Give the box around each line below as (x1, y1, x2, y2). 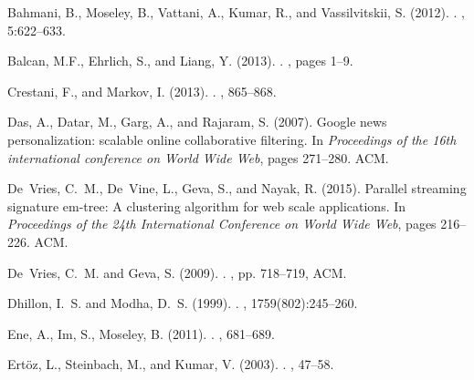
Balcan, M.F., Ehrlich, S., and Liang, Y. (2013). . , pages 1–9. (7, 51, 353, 70)
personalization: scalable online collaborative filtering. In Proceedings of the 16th (7, 129, 457, 149)
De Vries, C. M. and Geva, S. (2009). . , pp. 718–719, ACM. (7, 262, 347, 282)
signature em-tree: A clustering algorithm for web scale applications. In (7, 196, 406, 215)
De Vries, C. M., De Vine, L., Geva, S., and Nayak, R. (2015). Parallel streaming (7, 179, 467, 198)
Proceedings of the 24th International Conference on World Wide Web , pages (7, 214, 437, 233)
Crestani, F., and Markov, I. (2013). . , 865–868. (7, 81, 277, 100)
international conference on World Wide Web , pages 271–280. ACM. (7, 148, 389, 167)
